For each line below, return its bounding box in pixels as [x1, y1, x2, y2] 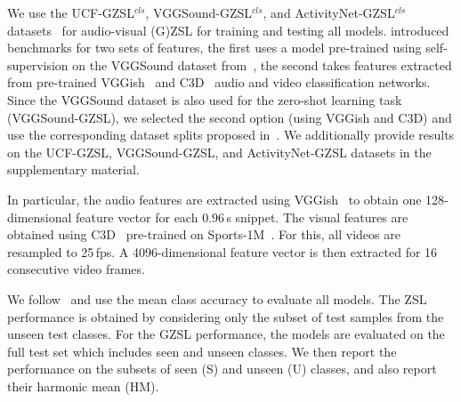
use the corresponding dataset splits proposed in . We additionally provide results [7, 125, 455, 144]
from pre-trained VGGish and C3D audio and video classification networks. [7, 73, 431, 92]
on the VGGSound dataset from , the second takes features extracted [72, 55, 452, 74]
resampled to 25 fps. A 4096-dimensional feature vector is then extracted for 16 [7, 242, 438, 261]
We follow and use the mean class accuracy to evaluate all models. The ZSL [7, 289, 427, 308]
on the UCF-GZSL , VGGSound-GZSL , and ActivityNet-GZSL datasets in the [7, 142, 432, 161]
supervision [7, 55, 69, 74]
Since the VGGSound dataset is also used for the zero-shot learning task [7, 90, 402, 109]
